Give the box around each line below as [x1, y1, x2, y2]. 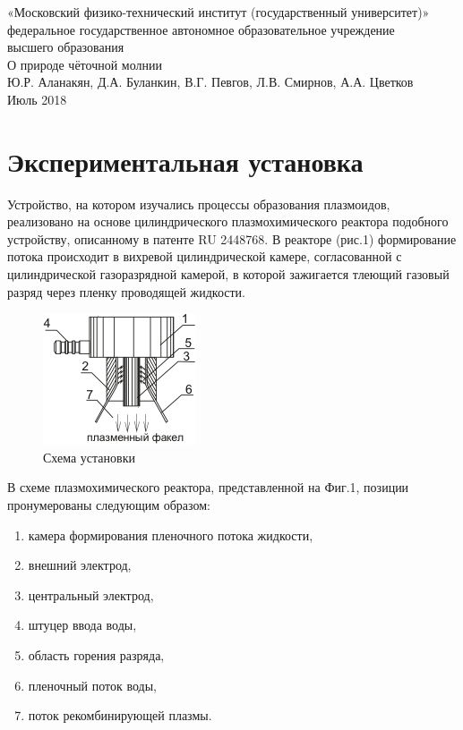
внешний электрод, [28, 556, 132, 574]
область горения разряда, [28, 646, 165, 664]
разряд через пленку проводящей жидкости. [7, 282, 246, 301]
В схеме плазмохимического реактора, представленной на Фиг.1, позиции [7, 478, 409, 497]
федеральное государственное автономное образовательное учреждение [7, 20, 395, 38]
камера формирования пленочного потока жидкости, [28, 525, 313, 544]
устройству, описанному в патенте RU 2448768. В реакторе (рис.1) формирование [7, 229, 457, 248]
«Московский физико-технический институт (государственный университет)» [7, 3, 430, 21]
